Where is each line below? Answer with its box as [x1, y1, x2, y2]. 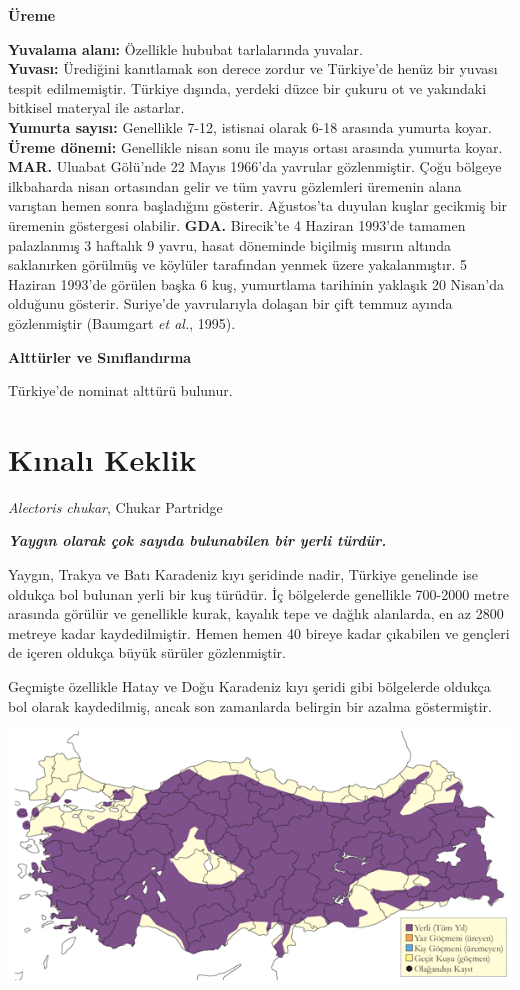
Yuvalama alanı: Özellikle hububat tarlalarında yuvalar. [8, 38, 363, 59]
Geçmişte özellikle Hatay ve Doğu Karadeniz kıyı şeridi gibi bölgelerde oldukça [8, 675, 491, 696]
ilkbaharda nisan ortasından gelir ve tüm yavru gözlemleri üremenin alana [8, 175, 462, 196]
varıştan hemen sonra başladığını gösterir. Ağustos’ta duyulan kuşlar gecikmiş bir [8, 195, 508, 216]
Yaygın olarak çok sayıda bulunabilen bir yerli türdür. [8, 530, 387, 551]
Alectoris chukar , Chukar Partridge [8, 496, 223, 517]
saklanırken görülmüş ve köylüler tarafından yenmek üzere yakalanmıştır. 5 [8, 254, 467, 275]
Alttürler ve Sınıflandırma [8, 346, 192, 367]
